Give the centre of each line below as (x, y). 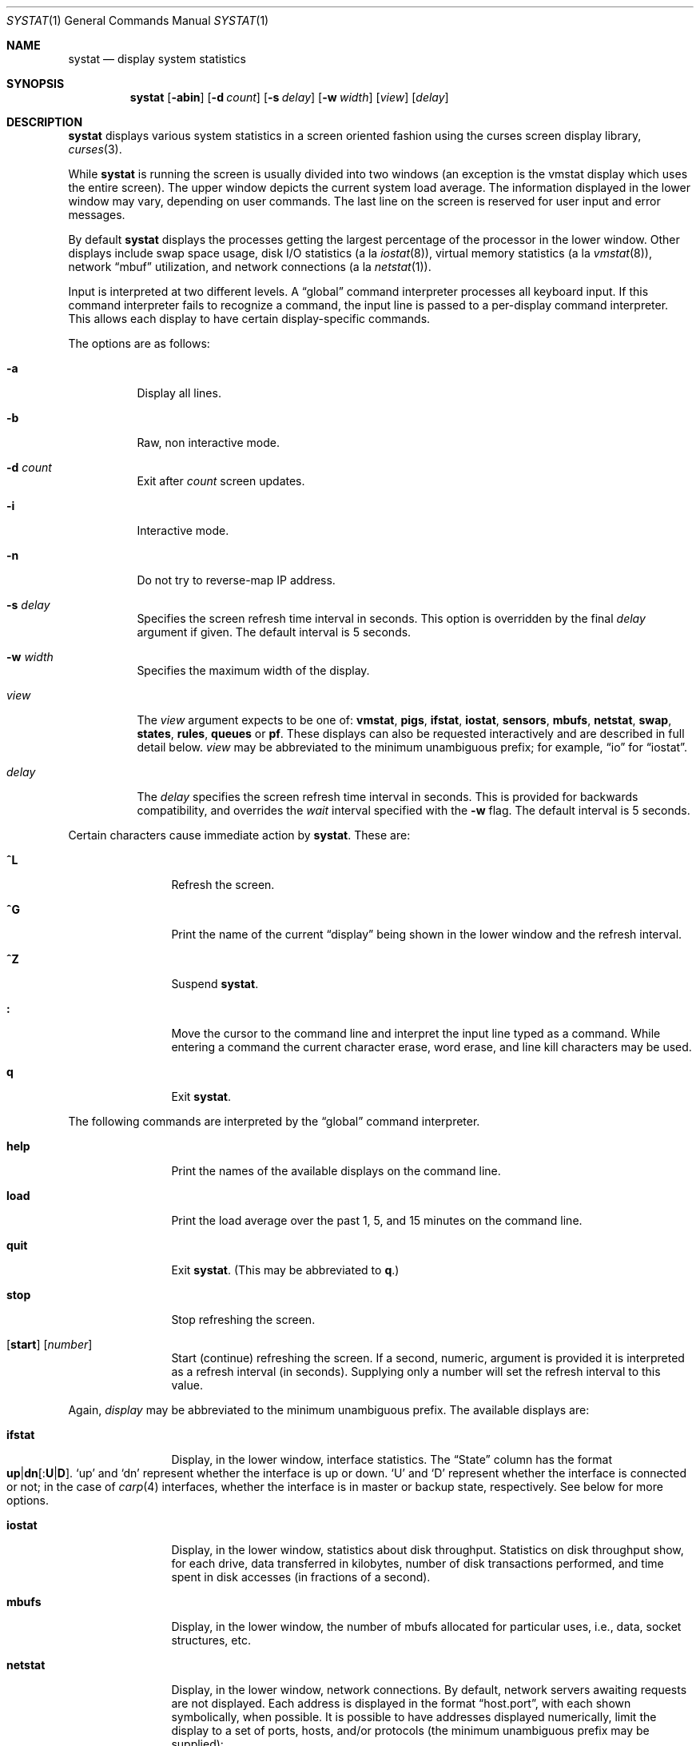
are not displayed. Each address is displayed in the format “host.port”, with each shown (401, 1703)
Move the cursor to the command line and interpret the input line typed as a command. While (416, 1033)
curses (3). (95, 149)
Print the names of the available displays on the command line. (336, 1171)
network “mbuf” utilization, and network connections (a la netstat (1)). (250, 267)
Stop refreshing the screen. (243, 1319)
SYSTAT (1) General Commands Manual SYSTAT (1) (138, 20)
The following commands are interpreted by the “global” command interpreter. (274, 1121)
